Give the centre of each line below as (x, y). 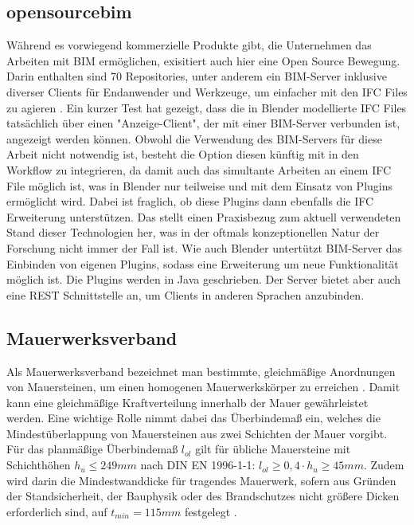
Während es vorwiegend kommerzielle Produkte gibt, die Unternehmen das (189, 45)
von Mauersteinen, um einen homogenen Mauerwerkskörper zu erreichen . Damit (203, 387)
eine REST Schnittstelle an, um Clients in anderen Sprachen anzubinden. (186, 294)
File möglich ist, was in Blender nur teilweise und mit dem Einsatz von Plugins (200, 185)
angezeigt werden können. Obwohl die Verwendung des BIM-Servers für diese (194, 138)
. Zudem (384, 465)
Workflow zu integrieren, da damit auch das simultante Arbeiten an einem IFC (199, 169)
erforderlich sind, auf (57, 511)
